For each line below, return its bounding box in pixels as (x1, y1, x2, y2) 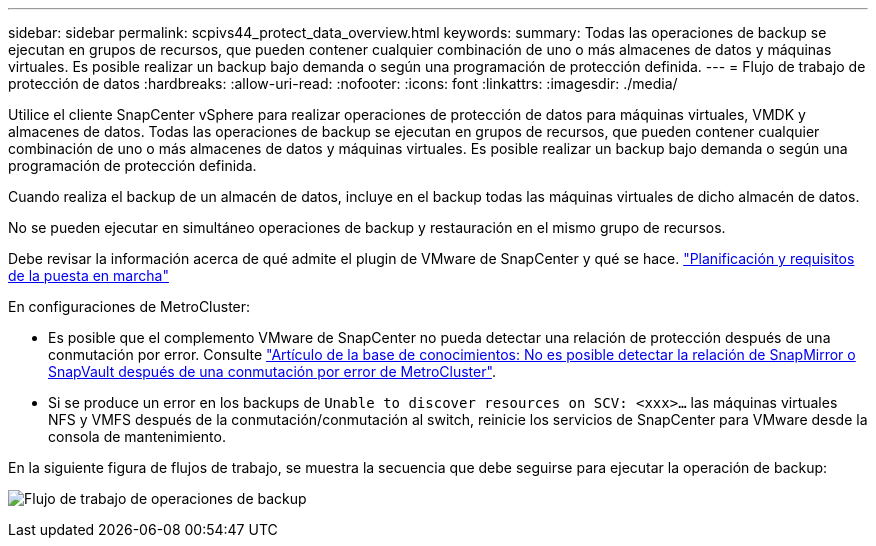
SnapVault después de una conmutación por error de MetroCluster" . (48, 363, 496, 380)
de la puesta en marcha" (8, 267, 169, 284)
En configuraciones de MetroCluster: (8, 298, 251, 315)
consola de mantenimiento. (48, 428, 226, 445)
